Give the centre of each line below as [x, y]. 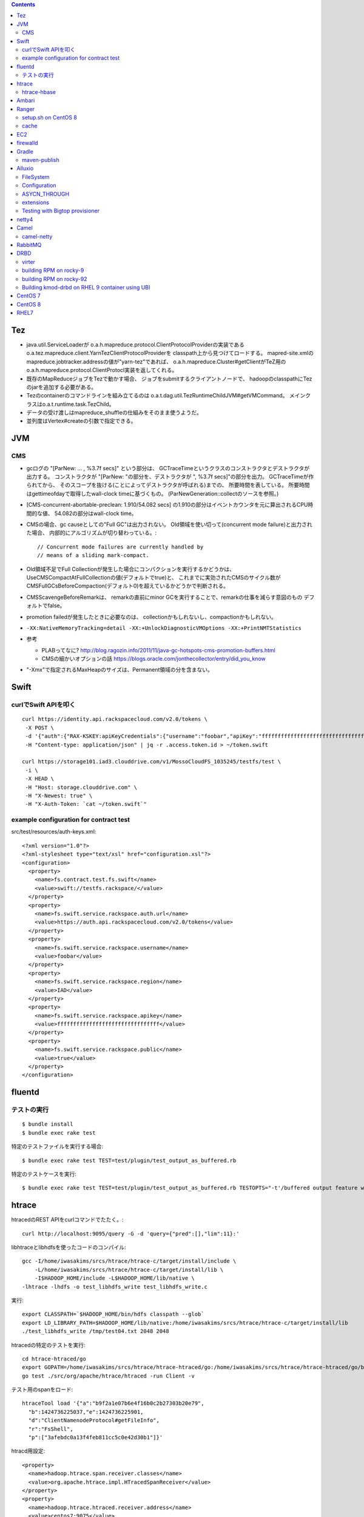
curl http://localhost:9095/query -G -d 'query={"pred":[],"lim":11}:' [131, 1234]
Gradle [25, 151]
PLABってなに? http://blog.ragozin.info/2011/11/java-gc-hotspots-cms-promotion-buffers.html [159, 650]
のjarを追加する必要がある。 [62, 387]
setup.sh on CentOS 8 [49, 118]
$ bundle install [48, 1124]
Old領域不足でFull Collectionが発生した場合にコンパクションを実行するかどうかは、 [131, 569]
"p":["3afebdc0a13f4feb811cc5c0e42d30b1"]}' [96, 1438]
